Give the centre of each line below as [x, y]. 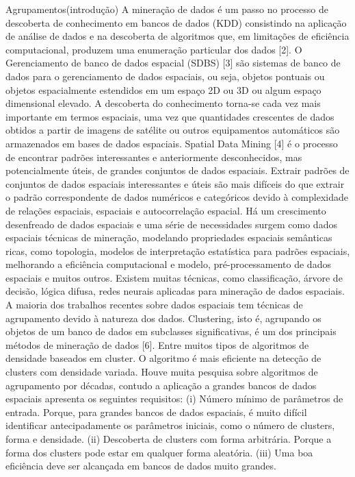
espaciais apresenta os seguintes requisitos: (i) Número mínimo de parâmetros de [174, 399]
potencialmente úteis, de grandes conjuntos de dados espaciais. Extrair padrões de [177, 170]
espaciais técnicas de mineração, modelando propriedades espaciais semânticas [169, 237]
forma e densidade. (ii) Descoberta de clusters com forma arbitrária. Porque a [169, 439]
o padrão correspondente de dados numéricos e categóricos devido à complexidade [177, 197]
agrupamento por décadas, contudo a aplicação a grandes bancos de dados [161, 385]
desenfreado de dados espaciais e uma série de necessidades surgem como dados [171, 224]
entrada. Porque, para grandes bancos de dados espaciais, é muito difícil [156, 412]
